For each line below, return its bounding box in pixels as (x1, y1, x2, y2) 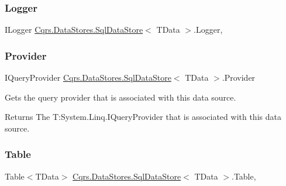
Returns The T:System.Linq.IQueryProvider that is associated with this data (5, 111, 281, 123)
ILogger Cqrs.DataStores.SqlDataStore (5, 23, 143, 36)
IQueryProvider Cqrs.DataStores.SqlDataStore (5, 71, 171, 84)
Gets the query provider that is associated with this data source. (5, 91, 236, 103)
